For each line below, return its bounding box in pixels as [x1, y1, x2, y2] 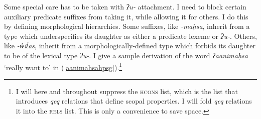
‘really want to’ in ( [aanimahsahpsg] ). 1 [4, 60, 122, 72]
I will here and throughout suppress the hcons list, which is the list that [16, 86, 238, 96]
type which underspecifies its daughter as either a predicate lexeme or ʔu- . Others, [4, 30, 257, 41]
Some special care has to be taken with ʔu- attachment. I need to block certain [4, 1, 246, 11]
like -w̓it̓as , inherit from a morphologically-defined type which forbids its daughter [4, 40, 255, 51]
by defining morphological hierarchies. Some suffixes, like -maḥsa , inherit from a [4, 21, 250, 31]
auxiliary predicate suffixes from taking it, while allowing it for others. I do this [4, 11, 248, 21]
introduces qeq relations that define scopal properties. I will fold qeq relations [16, 96, 252, 106]
